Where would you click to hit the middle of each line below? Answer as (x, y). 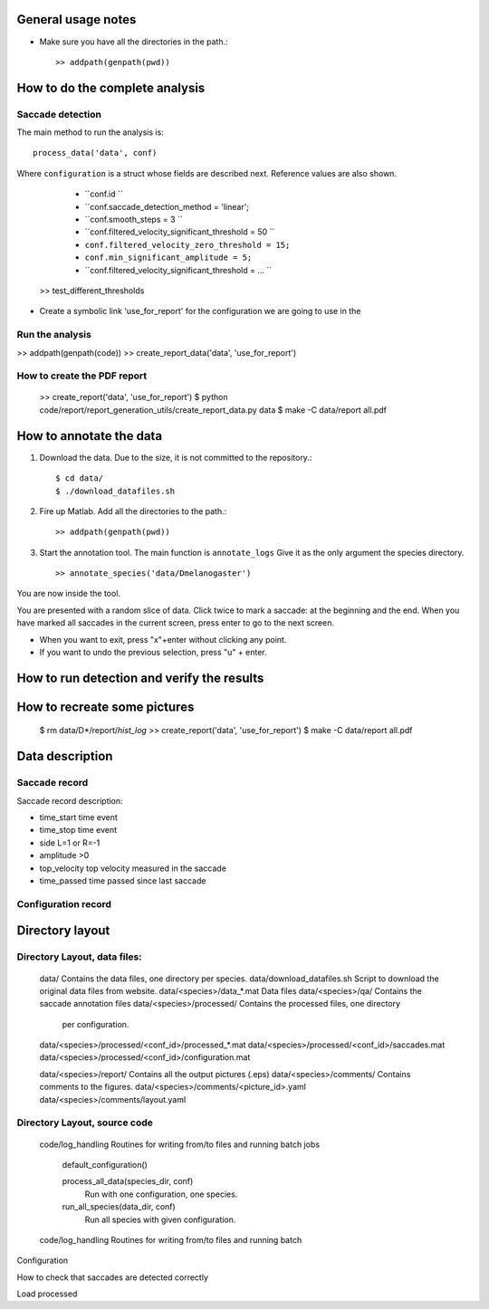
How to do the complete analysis (111, 87)
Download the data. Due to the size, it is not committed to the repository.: (176, 457)
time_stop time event (78, 830)
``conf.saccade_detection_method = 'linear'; (167, 206)
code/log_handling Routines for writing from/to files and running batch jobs (180, 1144)
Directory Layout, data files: (79, 957)
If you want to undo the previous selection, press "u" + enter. (153, 653)
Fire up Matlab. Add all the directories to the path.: (133, 511)
